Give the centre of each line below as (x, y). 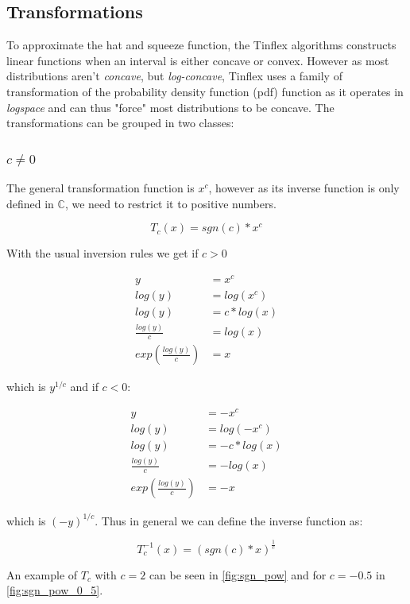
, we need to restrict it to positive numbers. (170, 203)
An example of (42, 574)
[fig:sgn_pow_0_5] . (55, 590)
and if (84, 387)
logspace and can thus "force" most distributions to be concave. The (170, 107)
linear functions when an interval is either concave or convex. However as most (198, 60)
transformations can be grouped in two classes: (120, 123)
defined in (30, 203)
